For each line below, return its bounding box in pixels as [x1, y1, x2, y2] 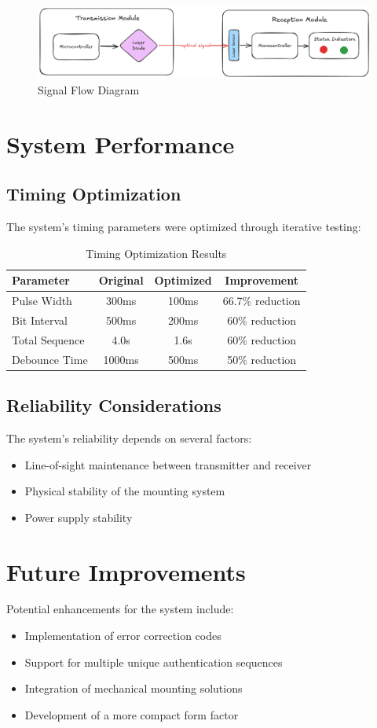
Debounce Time [12, 351, 88, 367]
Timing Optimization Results [86, 245, 227, 261]
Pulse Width [12, 292, 72, 309]
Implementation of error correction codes [24, 627, 221, 644]
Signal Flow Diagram [38, 81, 140, 97]
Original [98, 272, 144, 289]
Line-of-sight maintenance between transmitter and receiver [24, 456, 312, 472]
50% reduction [227, 351, 297, 367]
